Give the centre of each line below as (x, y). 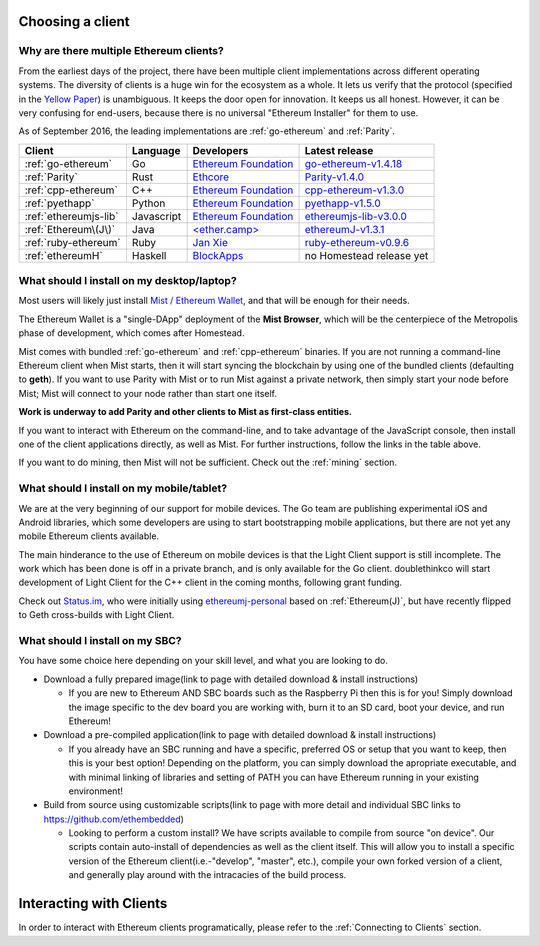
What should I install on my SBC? (100, 641)
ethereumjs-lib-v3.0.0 (355, 216)
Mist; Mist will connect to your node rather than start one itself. (148, 393)
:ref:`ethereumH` (64, 255)
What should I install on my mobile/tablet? (123, 488)
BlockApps (218, 255)
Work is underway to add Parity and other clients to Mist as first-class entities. (185, 412)
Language (156, 150)
